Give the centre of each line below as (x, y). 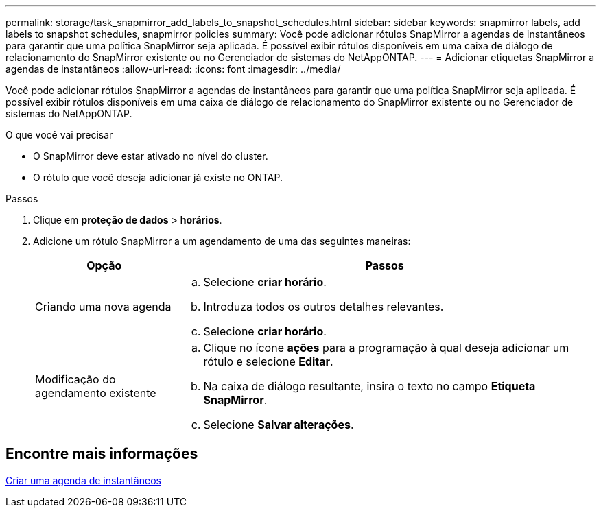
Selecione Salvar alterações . (279, 425)
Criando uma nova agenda (103, 307)
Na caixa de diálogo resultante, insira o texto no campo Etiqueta (369, 386)
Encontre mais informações (102, 454)
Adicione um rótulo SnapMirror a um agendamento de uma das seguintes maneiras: (222, 241)
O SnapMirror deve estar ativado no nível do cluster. (151, 156)
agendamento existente (96, 393)
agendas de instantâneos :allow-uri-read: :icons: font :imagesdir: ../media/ (173, 69)
